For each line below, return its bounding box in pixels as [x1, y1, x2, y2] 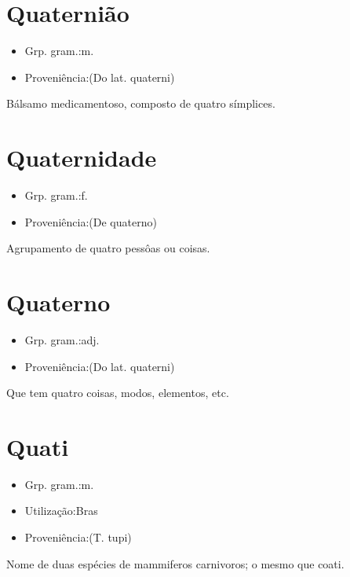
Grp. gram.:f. [24, 187, 88, 204]
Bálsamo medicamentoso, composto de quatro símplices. [6, 95, 275, 112]
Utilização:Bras [24, 502, 98, 519]
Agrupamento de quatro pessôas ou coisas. [6, 240, 210, 256]
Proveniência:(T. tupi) [24, 529, 132, 546]
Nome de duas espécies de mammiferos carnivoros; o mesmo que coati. [6, 555, 345, 571]
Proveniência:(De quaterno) [24, 213, 157, 230]
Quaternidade [6, 141, 157, 174]
